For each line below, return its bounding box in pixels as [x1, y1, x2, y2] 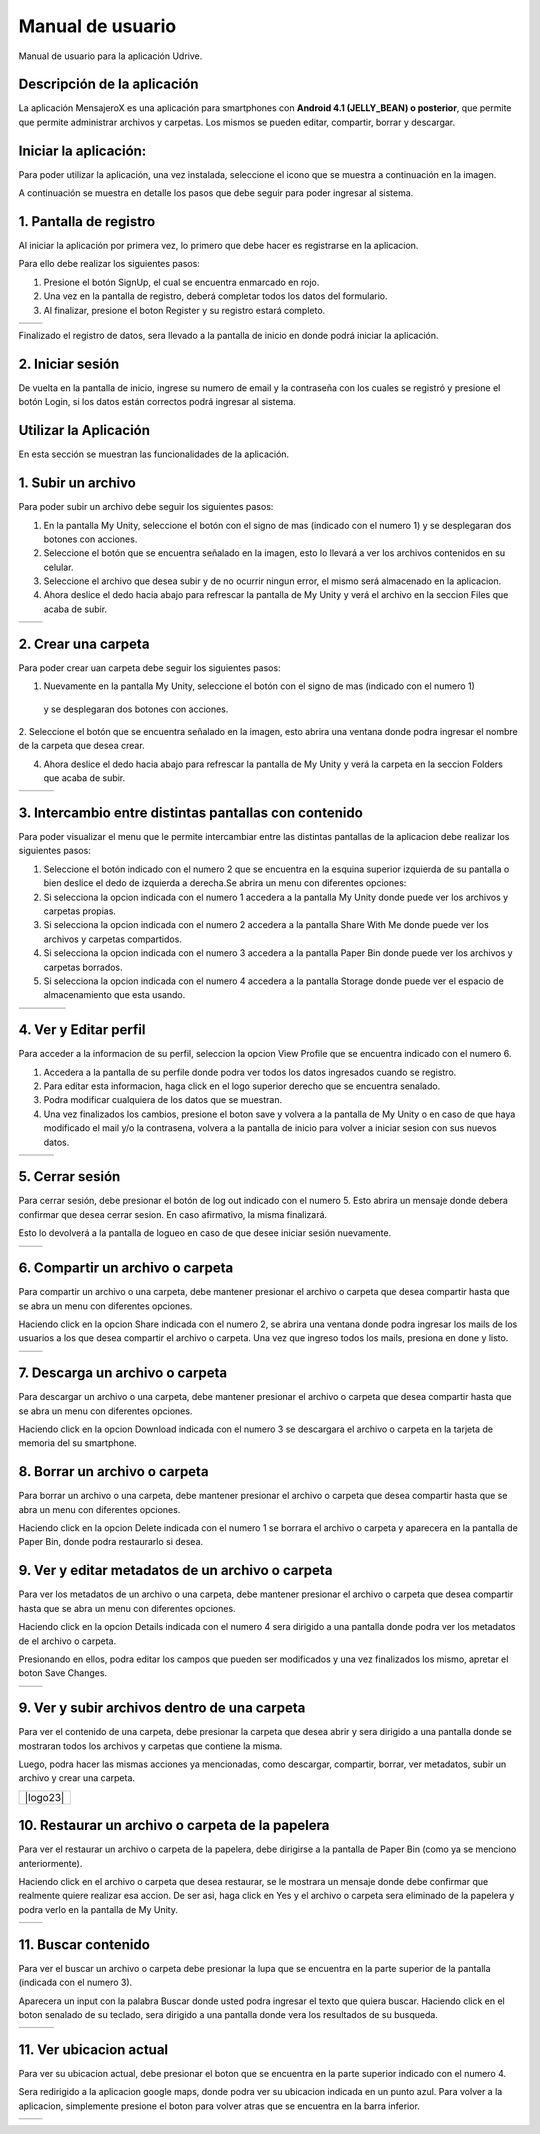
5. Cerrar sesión [18, 1168, 121, 1185]
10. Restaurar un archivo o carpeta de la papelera [18, 1817, 330, 1834]
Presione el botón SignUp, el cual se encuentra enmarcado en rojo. [43, 276, 320, 288]
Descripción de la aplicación [18, 76, 199, 93]
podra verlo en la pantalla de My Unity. [18, 1903, 179, 1915]
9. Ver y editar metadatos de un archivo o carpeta [18, 1562, 333, 1579]
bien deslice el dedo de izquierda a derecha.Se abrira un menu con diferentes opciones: [43, 877, 407, 889]
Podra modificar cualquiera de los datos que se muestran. [43, 1094, 283, 1106]
